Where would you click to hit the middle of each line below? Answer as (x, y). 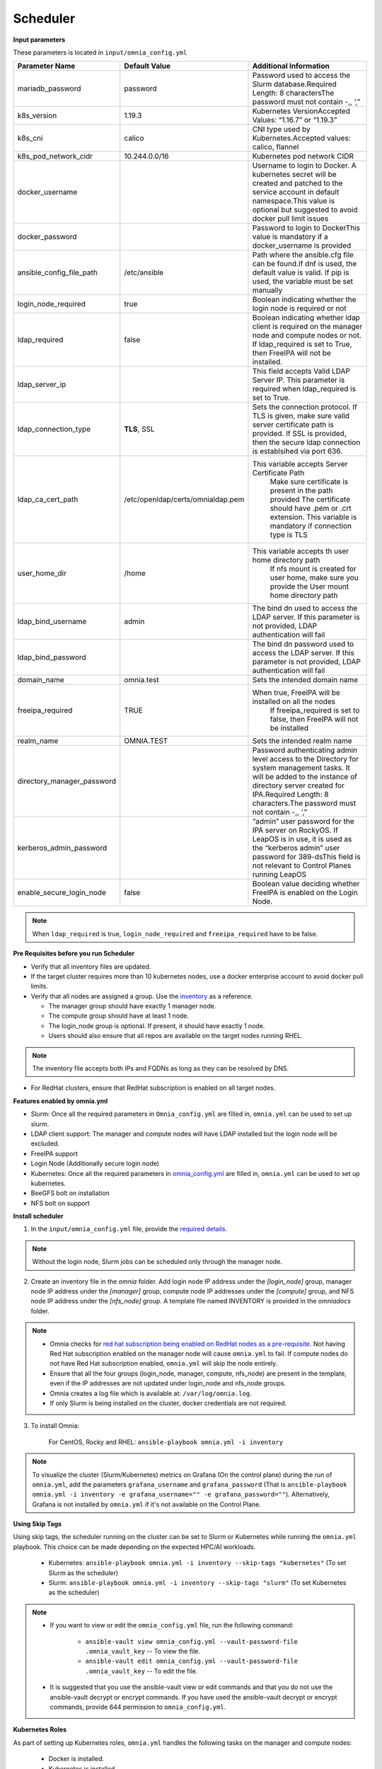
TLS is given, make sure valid (301, 416)
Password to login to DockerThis (306, 228)
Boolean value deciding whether (306, 884)
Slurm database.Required (295, 84)
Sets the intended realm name (302, 741)
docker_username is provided (302, 246)
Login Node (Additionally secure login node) (95, 1163)
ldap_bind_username (52, 621)
